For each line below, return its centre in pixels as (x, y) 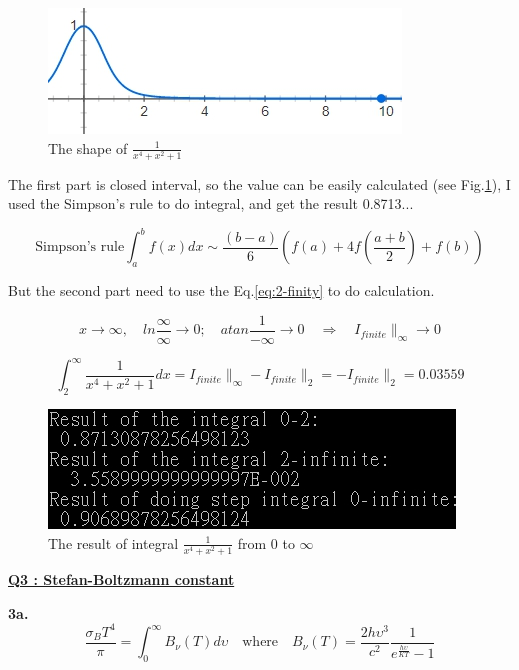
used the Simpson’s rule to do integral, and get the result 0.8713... (211, 203)
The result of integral (113, 542)
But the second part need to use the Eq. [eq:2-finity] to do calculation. (221, 290)
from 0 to (266, 542)
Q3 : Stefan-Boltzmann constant (121, 578)
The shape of (88, 147)
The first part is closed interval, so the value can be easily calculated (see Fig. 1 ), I (259, 183)
